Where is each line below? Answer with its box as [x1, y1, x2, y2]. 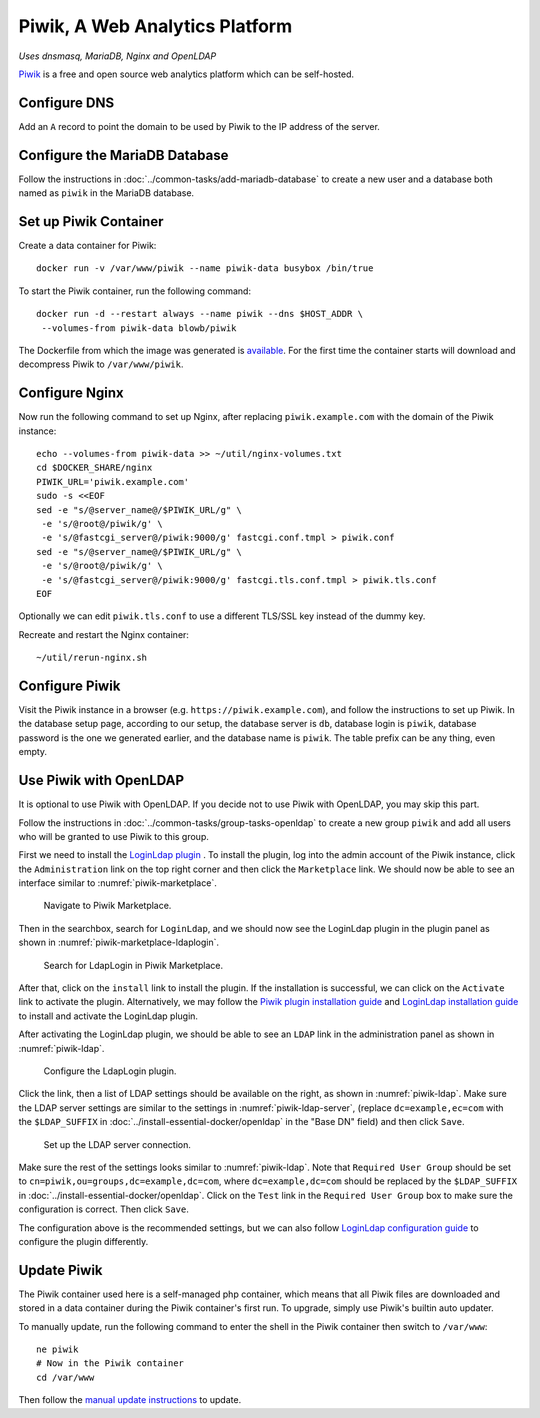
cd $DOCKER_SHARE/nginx [36, 462, 153, 474]
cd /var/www [36, 1371, 95, 1383]
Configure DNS [18, 94, 115, 111]
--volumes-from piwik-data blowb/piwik [41, 322, 237, 334]
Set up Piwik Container [18, 213, 164, 230]
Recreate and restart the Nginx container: [18, 628, 190, 640]
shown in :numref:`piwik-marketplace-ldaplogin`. [18, 936, 220, 949]
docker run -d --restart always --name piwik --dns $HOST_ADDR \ [36, 308, 364, 320]
